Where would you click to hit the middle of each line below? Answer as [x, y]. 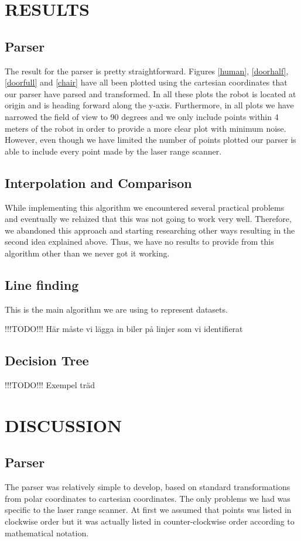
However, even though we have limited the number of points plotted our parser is [150, 140]
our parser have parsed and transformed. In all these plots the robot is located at [150, 93]
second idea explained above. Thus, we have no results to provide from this [139, 242]
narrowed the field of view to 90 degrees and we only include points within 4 [142, 116]
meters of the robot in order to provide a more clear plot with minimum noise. [146, 128]
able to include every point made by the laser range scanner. [113, 151]
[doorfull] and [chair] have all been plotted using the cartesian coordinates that [146, 82]
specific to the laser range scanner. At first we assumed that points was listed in [148, 510]
